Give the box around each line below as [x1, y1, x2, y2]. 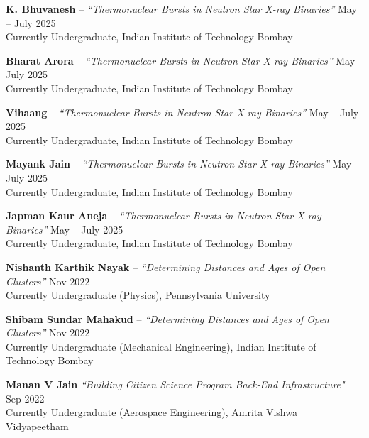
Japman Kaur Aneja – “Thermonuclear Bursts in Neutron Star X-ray [6, 208, 321, 223]
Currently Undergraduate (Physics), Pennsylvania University [6, 288, 270, 302]
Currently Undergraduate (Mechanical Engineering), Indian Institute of [6, 339, 316, 354]
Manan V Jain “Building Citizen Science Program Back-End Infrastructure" [6, 377, 345, 392]
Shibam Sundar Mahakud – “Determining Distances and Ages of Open [6, 311, 329, 326]
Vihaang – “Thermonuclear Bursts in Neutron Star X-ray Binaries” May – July [6, 104, 359, 119]
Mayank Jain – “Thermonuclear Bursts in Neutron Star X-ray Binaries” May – [6, 156, 360, 171]
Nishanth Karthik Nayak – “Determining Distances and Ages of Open [6, 259, 326, 274]
